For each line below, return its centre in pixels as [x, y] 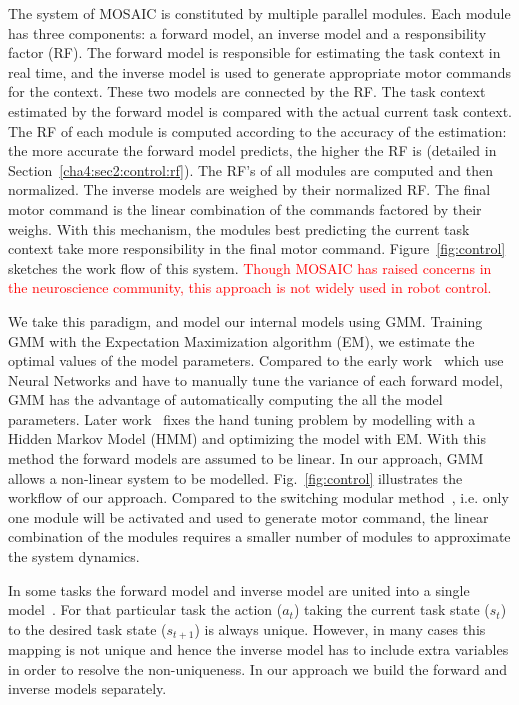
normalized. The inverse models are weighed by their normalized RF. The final [249, 189]
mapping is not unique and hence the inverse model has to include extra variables [258, 649]
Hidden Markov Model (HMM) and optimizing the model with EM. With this [247, 438]
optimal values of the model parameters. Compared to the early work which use [256, 360]
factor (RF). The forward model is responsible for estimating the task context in [254, 52]
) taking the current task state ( [391, 609]
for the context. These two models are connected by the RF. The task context [247, 91]
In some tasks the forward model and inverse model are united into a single [239, 589]
